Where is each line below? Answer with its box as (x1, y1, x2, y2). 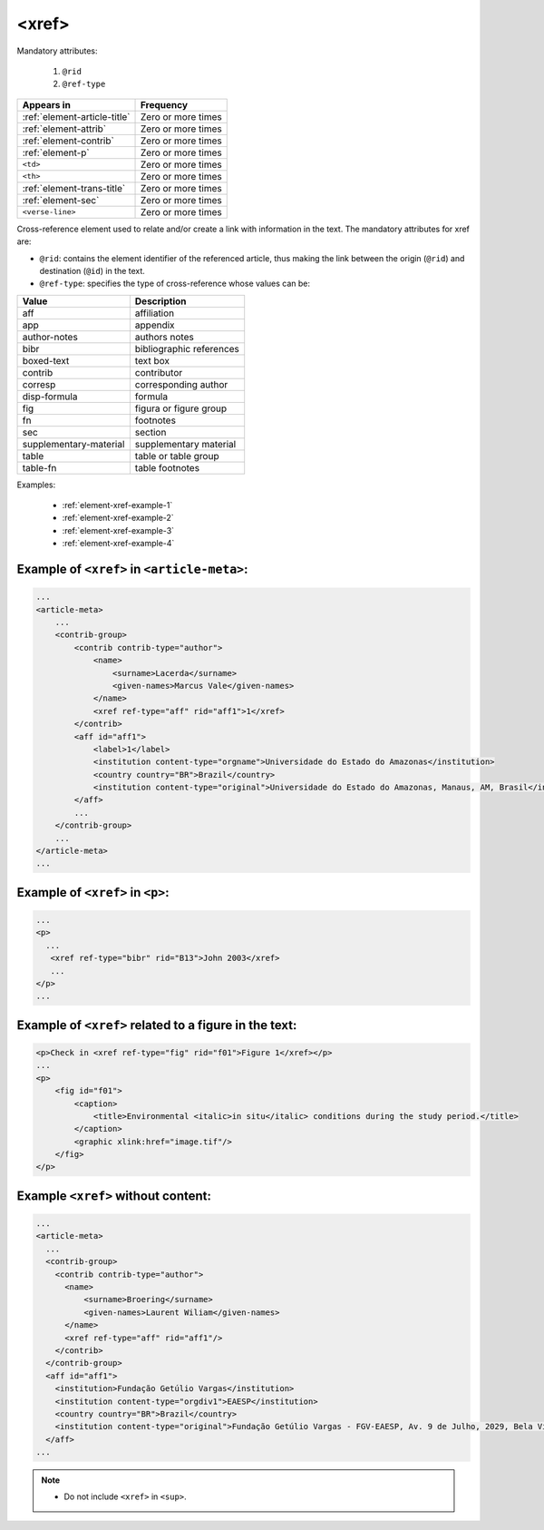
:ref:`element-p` (22, 146, 90, 159)
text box (134, 354, 170, 367)
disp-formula (22, 390, 78, 403)
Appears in (22, 98, 72, 111)
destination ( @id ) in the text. (39, 265, 145, 276)
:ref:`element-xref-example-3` (62, 525, 175, 535)
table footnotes (134, 461, 199, 474)
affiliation (134, 307, 175, 319)
